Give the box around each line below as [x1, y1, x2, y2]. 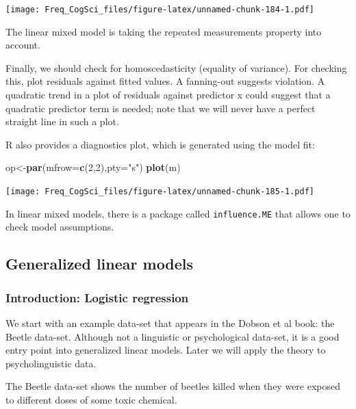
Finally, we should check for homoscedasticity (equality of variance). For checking [5, 60, 347, 75]
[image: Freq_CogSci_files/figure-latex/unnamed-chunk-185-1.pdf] [5, 187, 315, 196]
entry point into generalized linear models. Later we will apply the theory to [5, 343, 326, 357]
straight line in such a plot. [5, 114, 119, 129]
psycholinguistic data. [5, 356, 97, 370]
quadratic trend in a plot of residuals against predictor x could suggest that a [5, 88, 331, 102]
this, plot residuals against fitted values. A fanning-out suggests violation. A [5, 74, 325, 88]
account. [5, 38, 40, 52]
